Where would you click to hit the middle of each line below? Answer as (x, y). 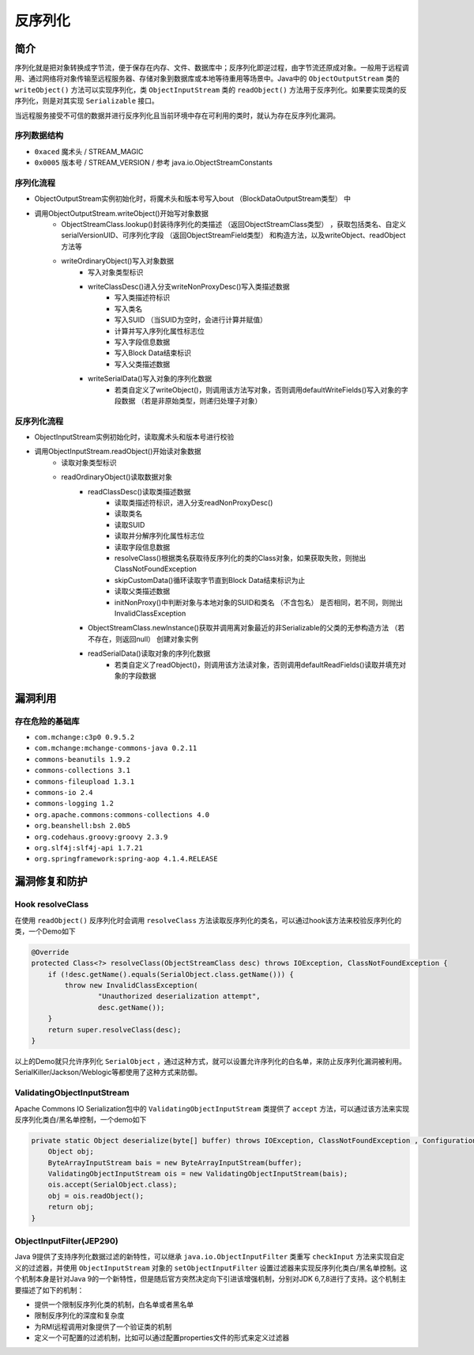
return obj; (71, 1207)
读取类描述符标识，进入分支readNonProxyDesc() (194, 503)
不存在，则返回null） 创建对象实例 (143, 639)
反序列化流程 (39, 421)
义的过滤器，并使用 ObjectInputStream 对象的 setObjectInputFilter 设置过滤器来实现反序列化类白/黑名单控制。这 (211, 1268)
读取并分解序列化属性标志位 (160, 536)
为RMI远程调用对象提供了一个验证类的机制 (103, 1327)
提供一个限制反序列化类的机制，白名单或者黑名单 (114, 1304)
